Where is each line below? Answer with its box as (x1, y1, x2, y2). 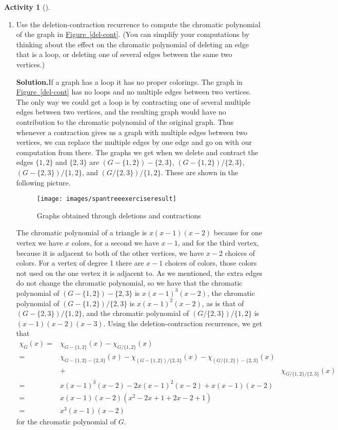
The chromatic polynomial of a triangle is (16, 227, 147, 238)
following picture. (16, 177, 71, 188)
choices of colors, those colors (165, 257, 257, 268)
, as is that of (202, 297, 244, 308)
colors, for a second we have (71, 237, 159, 248)
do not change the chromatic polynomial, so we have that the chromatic (16, 277, 243, 288)
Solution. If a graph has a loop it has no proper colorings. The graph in (16, 76, 243, 87)
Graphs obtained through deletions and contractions (36, 210, 201, 220)
